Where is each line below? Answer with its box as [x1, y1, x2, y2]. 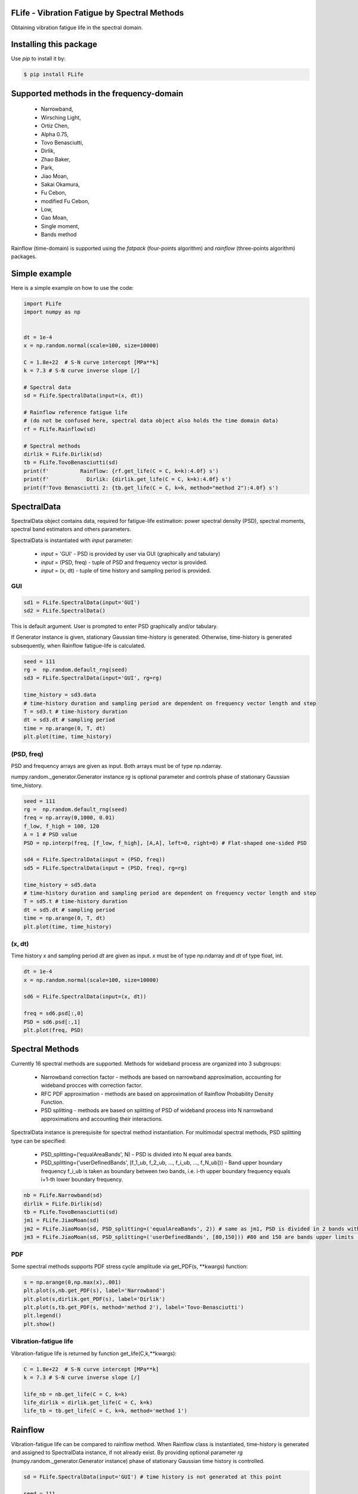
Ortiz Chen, [41, 123, 69, 130]
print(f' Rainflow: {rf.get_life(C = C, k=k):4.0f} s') [23, 467, 219, 474]
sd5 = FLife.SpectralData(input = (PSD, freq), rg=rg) [23, 864, 187, 871]
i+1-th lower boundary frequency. [41, 1176, 124, 1183]
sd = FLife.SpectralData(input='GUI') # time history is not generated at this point [23, 1473, 282, 1480]
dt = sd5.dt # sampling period [23, 906, 116, 913]
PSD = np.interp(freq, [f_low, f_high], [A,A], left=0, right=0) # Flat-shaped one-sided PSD [23, 840, 307, 846]
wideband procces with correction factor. [41, 1082, 143, 1089]
